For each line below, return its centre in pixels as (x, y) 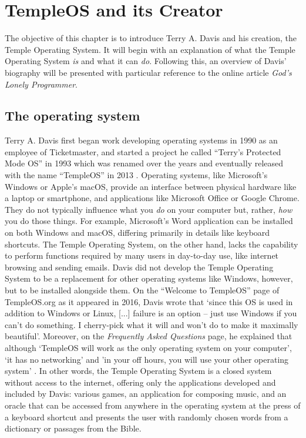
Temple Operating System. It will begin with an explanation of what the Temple (150, 49)
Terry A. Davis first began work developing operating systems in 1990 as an (141, 140)
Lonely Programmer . (41, 84)
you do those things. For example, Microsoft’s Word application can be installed (149, 221)
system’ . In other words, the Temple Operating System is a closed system (138, 371)
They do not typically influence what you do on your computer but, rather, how (149, 209)
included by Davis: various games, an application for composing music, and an (146, 394)
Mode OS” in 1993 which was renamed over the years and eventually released (144, 163)
